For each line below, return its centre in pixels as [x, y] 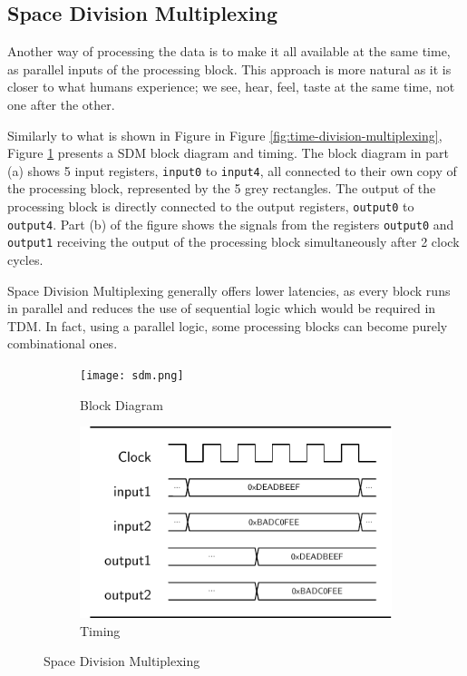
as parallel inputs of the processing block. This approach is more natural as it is [229, 69]
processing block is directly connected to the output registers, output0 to [211, 206]
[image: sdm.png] [132, 375]
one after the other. [61, 104]
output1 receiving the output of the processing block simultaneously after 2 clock [233, 242]
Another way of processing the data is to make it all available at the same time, [229, 51]
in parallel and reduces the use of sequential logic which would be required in [222, 308]
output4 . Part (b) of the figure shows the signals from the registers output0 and [231, 224]
